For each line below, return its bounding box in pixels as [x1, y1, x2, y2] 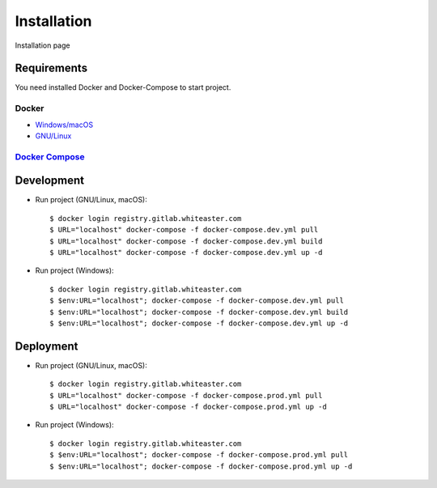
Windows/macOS [35, 120, 93, 129]
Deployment [15, 339, 78, 353]
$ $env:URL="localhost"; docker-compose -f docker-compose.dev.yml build [49, 308, 349, 316]
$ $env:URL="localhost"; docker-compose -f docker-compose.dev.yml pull [49, 296, 344, 305]
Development [15, 174, 85, 188]
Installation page [15, 40, 70, 50]
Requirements [15, 62, 88, 75]
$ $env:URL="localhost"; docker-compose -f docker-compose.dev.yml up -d [49, 318, 349, 328]
